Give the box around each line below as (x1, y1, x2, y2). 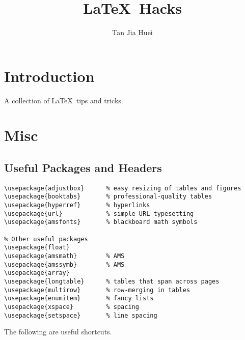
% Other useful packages (4, 235, 88, 243)
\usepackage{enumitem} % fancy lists (4, 295, 154, 302)
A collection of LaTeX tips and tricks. (4, 95, 123, 105)
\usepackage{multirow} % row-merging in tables (4, 286, 190, 294)
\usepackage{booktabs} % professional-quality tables (4, 193, 212, 201)
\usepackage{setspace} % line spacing (4, 311, 157, 319)
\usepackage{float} (4, 244, 70, 251)
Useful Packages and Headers (4, 160, 162, 176)
